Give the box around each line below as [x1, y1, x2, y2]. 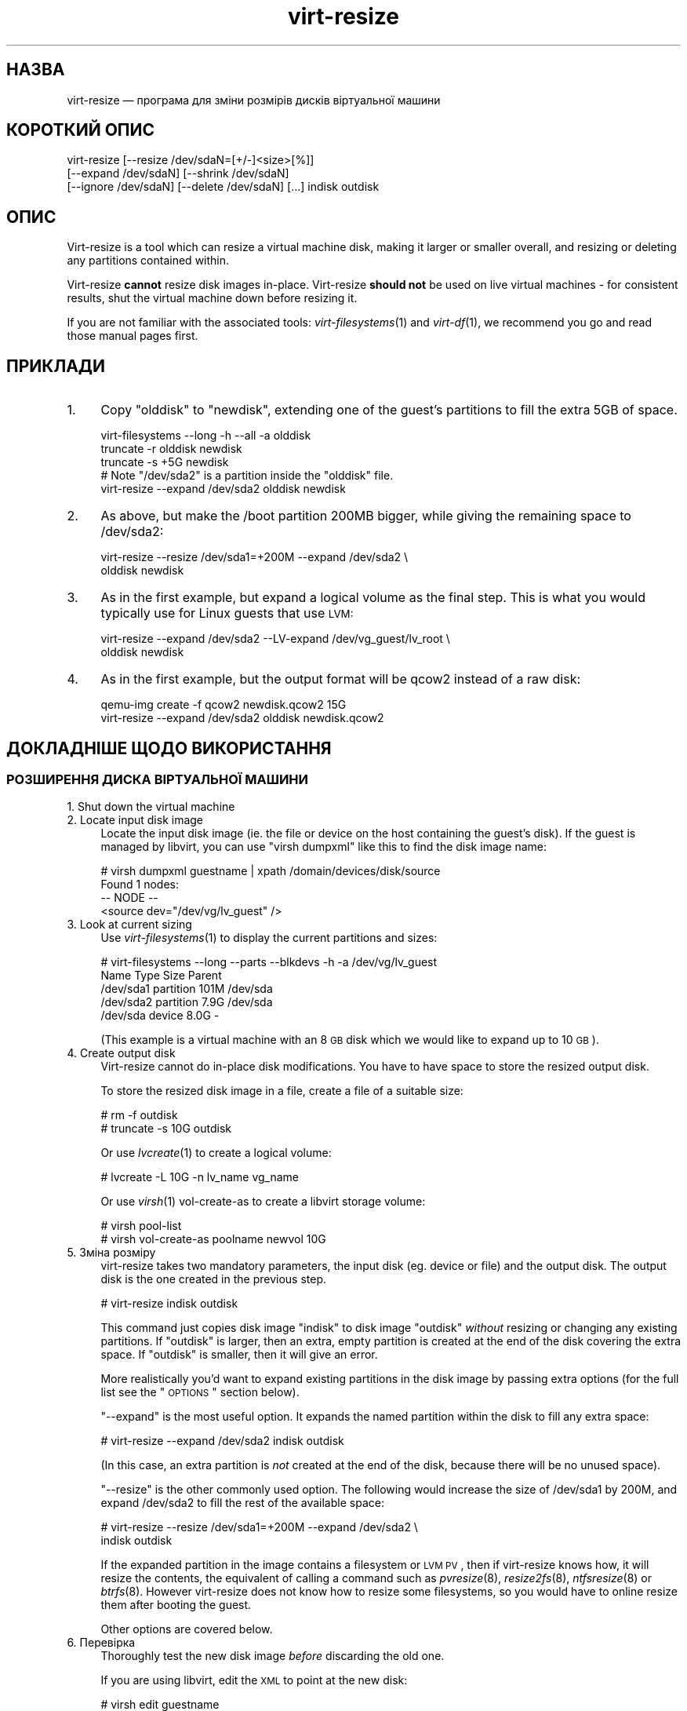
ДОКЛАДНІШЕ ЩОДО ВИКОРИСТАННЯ [6, 738, 332, 758]
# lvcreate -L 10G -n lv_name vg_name [100, 1170, 300, 1184]
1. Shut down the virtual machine [67, 800, 235, 814]
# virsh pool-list [100, 1219, 182, 1233]
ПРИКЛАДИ [6, 356, 106, 376]
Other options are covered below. [100, 1622, 273, 1636]
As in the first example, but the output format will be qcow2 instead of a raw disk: [100, 671, 581, 688]
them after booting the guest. [100, 1598, 252, 1612]
